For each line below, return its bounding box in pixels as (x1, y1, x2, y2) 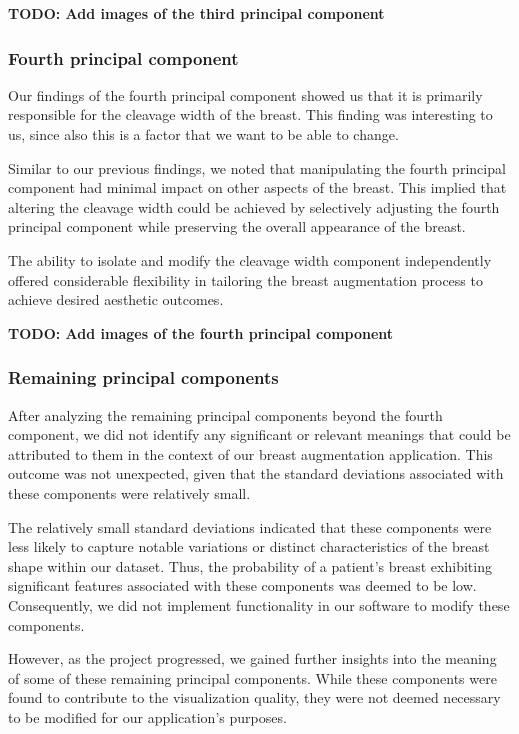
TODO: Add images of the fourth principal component (8, 322, 394, 343)
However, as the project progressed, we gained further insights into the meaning (8, 648, 497, 669)
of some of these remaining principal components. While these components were (8, 667, 497, 688)
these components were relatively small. (8, 482, 251, 503)
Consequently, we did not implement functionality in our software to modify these (8, 594, 510, 615)
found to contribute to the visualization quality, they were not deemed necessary (8, 687, 501, 708)
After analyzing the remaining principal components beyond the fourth (8, 404, 443, 425)
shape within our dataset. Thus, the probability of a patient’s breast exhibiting (8, 555, 492, 576)
